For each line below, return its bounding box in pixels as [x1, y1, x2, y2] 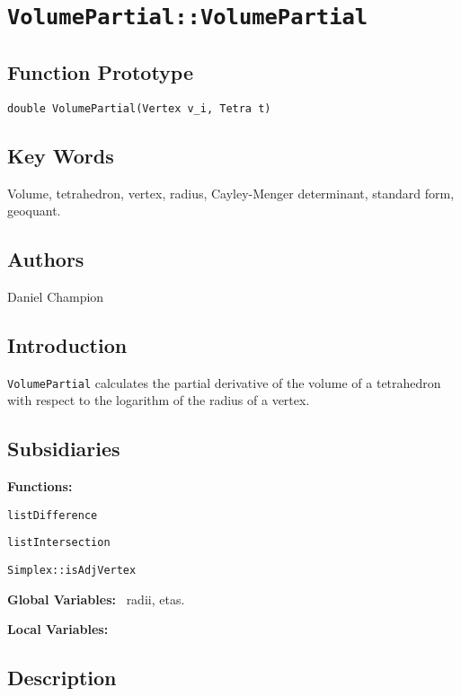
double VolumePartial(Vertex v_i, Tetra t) [7, 101, 271, 115]
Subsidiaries [7, 435, 120, 463]
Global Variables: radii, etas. [7, 589, 185, 608]
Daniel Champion [7, 286, 104, 305]
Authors [7, 245, 84, 273]
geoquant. [7, 201, 61, 220]
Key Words [7, 141, 114, 169]
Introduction [7, 330, 128, 358]
